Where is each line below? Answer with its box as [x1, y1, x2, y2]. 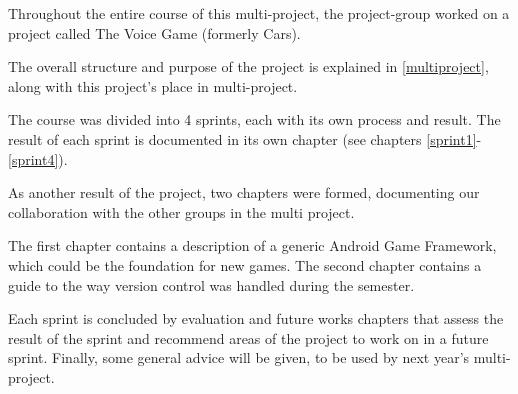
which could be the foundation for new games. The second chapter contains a [8, 254, 482, 275]
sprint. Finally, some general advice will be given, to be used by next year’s [8, 347, 470, 368]
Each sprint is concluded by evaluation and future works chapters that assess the [8, 308, 504, 329]
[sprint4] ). [8, 148, 68, 169]
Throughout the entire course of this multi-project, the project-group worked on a [8, 3, 510, 23]
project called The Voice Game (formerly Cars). [8, 22, 301, 43]
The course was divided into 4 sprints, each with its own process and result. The [8, 109, 501, 130]
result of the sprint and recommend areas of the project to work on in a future [8, 327, 489, 348]
